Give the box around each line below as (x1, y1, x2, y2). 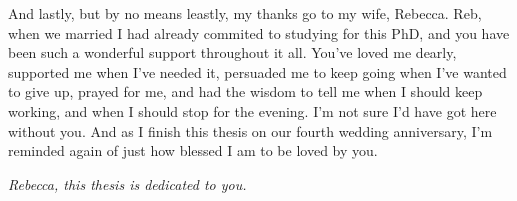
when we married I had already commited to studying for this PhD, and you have (8, 22, 510, 43)
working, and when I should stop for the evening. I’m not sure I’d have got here (8, 100, 497, 121)
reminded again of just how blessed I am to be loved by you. (8, 140, 378, 161)
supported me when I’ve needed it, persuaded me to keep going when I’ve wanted (8, 61, 507, 82)
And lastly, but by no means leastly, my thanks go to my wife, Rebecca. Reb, (8, 3, 482, 23)
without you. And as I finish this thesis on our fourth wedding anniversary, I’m (8, 120, 493, 141)
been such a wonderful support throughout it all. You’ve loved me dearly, (8, 42, 457, 63)
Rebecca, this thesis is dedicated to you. (8, 173, 247, 194)
